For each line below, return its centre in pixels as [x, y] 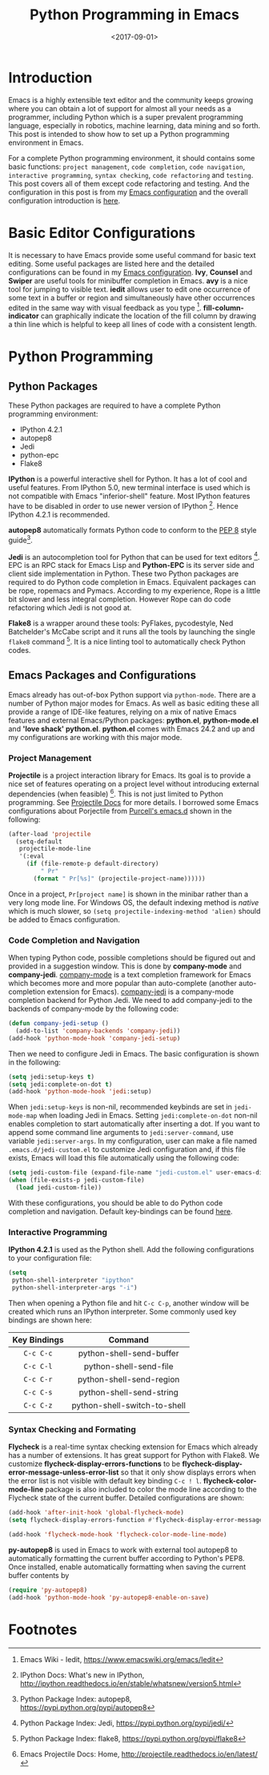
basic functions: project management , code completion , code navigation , [127, 167]
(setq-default [39, 841]
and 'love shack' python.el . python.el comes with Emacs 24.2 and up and [132, 729]
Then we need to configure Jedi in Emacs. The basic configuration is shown [134, 1053]
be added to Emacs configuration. [64, 920]
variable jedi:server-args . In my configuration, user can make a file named [133, 1141]
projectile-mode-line [55, 849]
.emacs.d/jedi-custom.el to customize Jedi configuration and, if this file [127, 1149]
